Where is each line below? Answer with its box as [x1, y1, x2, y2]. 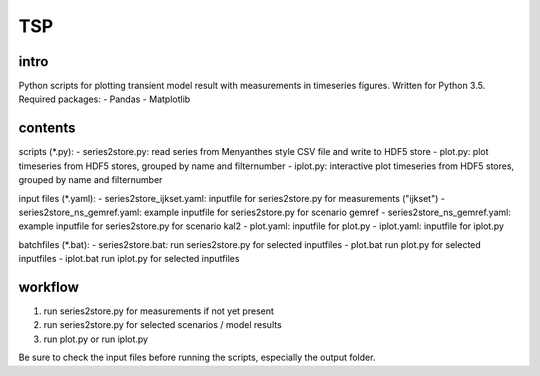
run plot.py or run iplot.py [43, 333, 149, 345]
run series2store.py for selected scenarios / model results [43, 319, 282, 331]
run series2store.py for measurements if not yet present [43, 305, 275, 317]
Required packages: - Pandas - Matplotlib [18, 93, 191, 105]
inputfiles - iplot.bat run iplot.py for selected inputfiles [18, 253, 240, 265]
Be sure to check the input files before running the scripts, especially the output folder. [18, 351, 376, 364]
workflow [18, 278, 79, 295]
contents [18, 120, 76, 137]
